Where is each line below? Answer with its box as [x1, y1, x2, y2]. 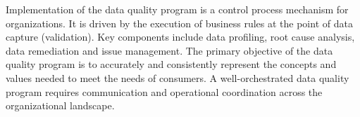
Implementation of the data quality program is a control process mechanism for [6, 2, 349, 16]
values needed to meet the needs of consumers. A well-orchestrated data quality [6, 70, 349, 85]
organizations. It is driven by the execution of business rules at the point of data [6, 15, 353, 30]
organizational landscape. [6, 98, 115, 113]
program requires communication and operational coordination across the [6, 84, 323, 99]
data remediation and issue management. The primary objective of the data [6, 43, 333, 57]
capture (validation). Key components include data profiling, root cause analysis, [6, 29, 355, 44]
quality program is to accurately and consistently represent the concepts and [6, 57, 337, 71]
